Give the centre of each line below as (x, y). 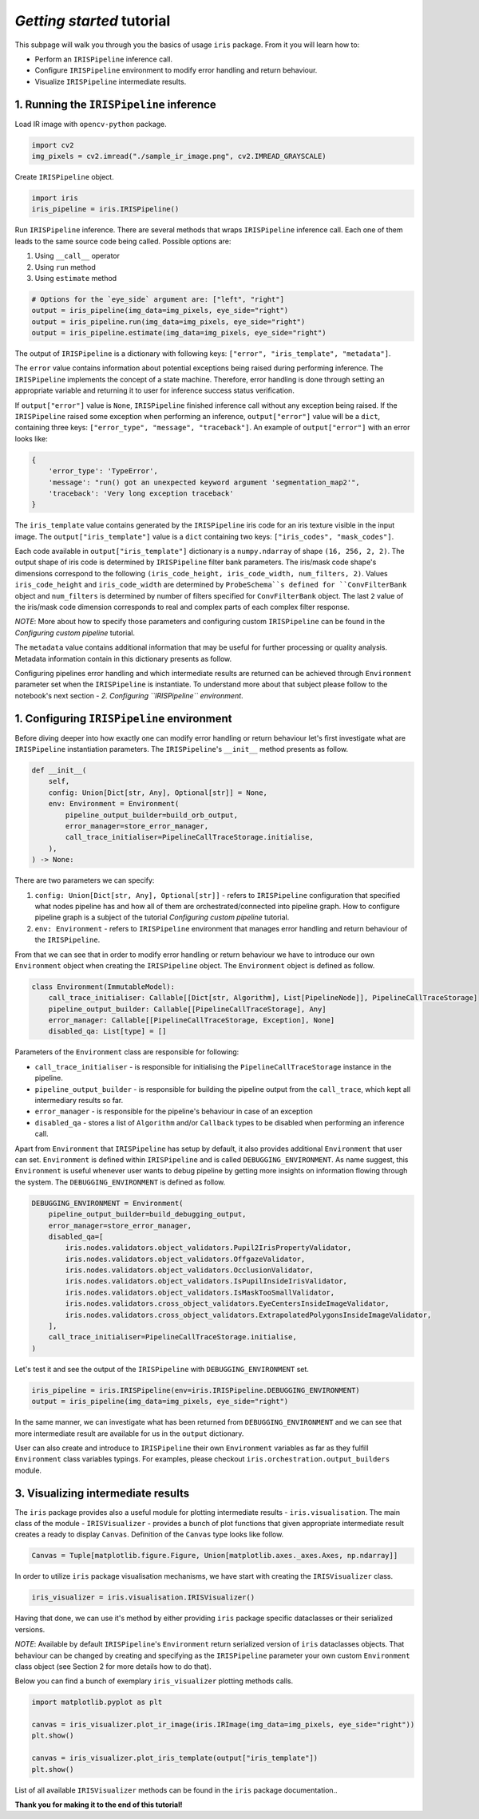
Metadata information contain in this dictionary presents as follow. (123, 658)
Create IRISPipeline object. (65, 176)
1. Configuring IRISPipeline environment (123, 718)
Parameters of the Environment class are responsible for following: (127, 1052)
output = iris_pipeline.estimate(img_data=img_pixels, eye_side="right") (179, 333)
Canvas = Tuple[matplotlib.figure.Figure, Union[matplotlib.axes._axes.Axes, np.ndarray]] (215, 1556)
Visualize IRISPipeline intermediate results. (111, 81)
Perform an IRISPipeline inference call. (104, 59)
